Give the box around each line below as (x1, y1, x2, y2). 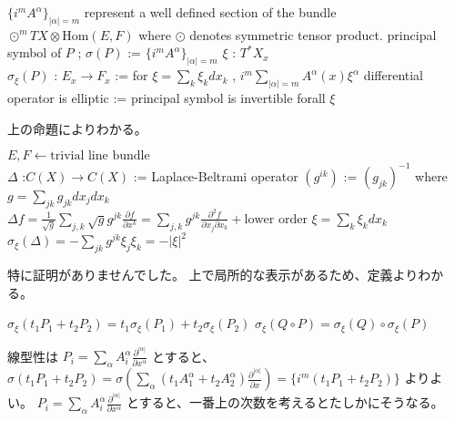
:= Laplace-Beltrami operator (133, 166, 298, 185)
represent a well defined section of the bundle (84, 3, 337, 21)
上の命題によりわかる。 (7, 118, 147, 138)
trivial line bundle (50, 149, 150, 163)
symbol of (7, 43, 62, 62)
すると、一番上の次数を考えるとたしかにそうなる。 (138, 393, 444, 412)
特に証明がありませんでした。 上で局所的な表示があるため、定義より (7, 264, 419, 283)
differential (363, 66, 424, 85)
